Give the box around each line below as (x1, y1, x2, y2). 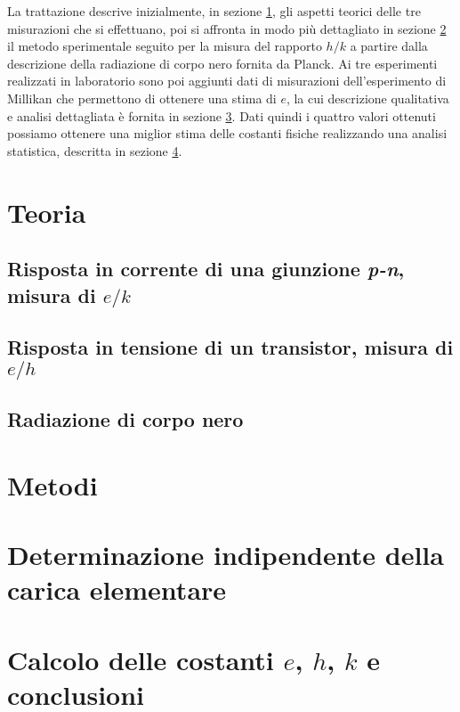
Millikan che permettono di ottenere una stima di (7, 88, 277, 107)
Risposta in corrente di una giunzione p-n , (7, 255, 405, 282)
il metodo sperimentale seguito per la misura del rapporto (7, 37, 322, 55)
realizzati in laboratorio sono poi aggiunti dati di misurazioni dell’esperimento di (7, 71, 447, 90)
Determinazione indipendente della (7, 536, 444, 573)
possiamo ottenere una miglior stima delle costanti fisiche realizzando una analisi (7, 124, 448, 143)
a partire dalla (350, 37, 428, 55)
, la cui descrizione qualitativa (286, 88, 449, 107)
